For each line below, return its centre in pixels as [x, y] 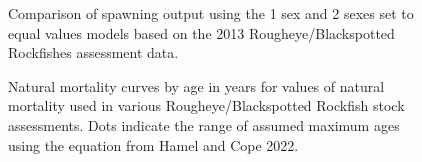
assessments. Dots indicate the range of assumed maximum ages [204, 124]
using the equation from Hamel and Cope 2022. [153, 144]
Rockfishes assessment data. [93, 52]
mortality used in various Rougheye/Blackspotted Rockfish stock [206, 105]
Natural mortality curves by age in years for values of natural [196, 85]
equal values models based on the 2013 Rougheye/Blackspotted [201, 32]
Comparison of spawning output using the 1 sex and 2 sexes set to [211, 13]
